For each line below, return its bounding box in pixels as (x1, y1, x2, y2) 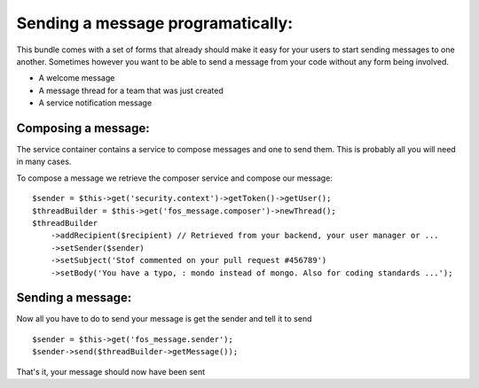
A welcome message (38, 73, 115, 83)
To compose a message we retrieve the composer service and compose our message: (16, 173, 333, 183)
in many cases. (16, 156, 72, 167)
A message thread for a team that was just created (38, 85, 224, 96)
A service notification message (38, 97, 153, 108)
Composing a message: (16, 120, 150, 136)
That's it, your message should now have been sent (16, 366, 206, 376)
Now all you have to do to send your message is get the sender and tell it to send (16, 314, 312, 324)
